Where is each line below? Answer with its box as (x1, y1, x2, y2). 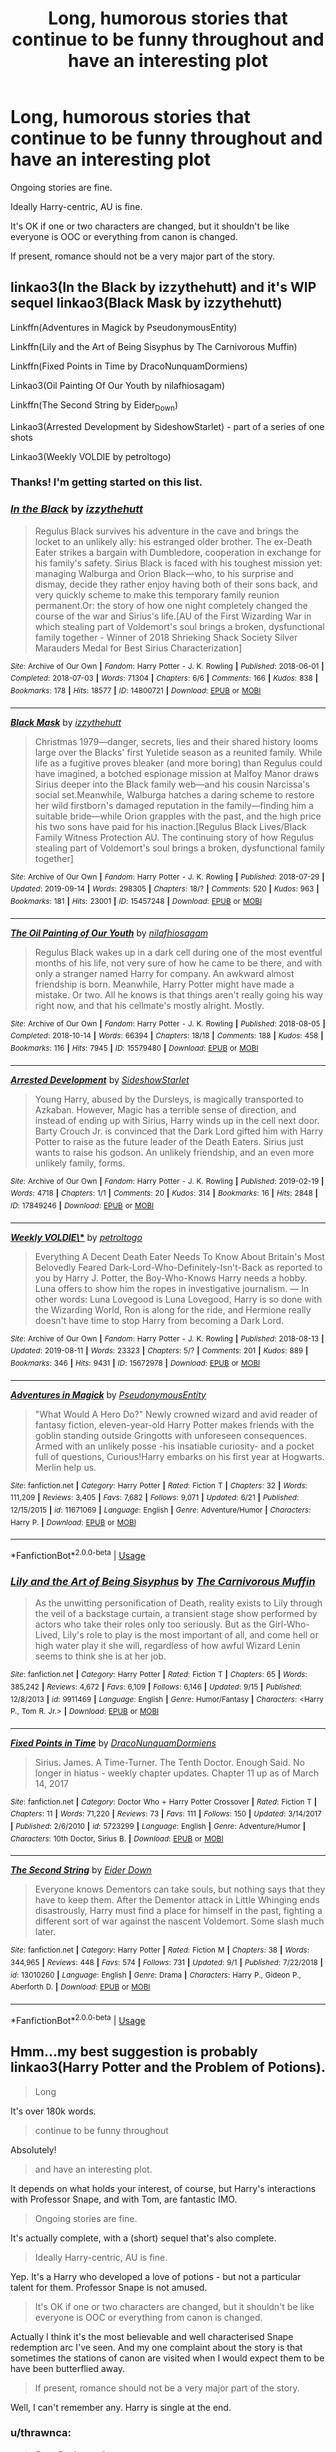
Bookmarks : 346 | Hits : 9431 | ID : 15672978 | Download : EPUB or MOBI (10, 1358, 261, 1368)
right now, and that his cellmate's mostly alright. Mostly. (34, 999, 265, 1011)
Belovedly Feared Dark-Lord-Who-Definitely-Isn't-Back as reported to (34, 1261, 323, 1273)
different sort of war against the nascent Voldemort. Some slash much (34, 1915, 325, 1927)
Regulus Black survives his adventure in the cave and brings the (34, 525, 299, 537)
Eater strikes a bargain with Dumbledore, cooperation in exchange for (34, 546, 322, 558)
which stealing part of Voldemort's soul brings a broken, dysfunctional (34, 620, 325, 632)
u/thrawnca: (10, 2426, 72, 2440)
